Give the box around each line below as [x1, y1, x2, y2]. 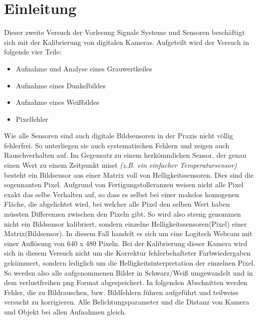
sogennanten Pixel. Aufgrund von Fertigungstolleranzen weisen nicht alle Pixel [4, 179, 244, 190]
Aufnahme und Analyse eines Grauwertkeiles [15, 63, 152, 73]
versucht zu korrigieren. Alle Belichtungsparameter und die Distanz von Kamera [4, 297, 250, 307]
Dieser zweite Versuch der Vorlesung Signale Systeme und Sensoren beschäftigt [4, 27, 245, 37]
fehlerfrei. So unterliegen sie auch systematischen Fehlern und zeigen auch [4, 140, 230, 150]
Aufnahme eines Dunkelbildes [15, 80, 106, 90]
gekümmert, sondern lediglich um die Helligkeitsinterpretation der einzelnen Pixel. [4, 258, 256, 268]
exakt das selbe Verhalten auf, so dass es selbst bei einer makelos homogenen [4, 189, 239, 199]
